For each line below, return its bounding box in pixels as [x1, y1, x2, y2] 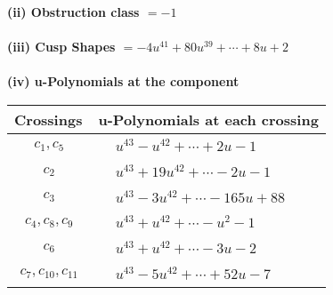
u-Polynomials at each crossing [98, 108, 319, 130]
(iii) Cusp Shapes [7, 37, 116, 56]
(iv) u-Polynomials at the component [7, 72, 240, 91]
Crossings [14, 108, 83, 130]
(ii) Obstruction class [7, 3, 140, 20]
